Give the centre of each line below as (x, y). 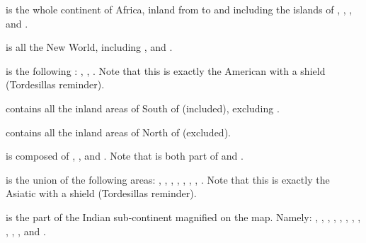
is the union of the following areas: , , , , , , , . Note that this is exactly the (168, 179)
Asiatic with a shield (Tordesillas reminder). (101, 193)
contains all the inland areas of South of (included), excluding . (143, 108)
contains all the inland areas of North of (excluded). (118, 132)
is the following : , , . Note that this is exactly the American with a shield (166, 70)
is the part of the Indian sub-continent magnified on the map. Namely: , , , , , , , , (183, 217)
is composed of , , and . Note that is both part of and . (125, 156)
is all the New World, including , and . (89, 47)
